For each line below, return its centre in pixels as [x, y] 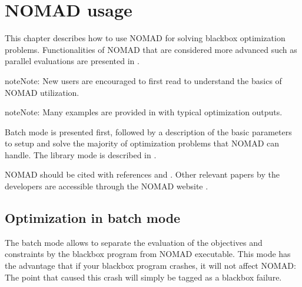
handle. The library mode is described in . [81, 154]
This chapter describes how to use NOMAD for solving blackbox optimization [145, 38]
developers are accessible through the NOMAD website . [107, 186]
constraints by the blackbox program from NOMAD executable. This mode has [148, 254]
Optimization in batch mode [93, 218]
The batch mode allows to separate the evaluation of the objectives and [134, 242]
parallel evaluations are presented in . [72, 61]
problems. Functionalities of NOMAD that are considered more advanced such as [151, 49]
